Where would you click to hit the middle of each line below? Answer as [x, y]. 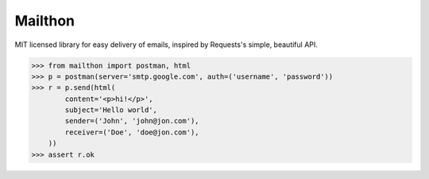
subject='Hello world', [111, 110]
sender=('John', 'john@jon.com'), [132, 121]
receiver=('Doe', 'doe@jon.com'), [132, 132]
